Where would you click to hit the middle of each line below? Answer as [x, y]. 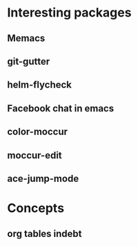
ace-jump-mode [43, 178]
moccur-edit [34, 155]
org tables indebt [45, 233]
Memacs [26, 38]
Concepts [36, 208]
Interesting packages [69, 13]
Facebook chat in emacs [61, 108]
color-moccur [37, 132]
